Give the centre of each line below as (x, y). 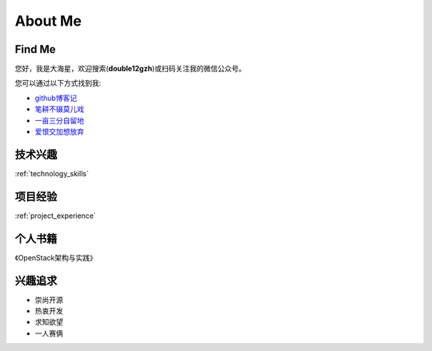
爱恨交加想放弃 (59, 131)
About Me (48, 21)
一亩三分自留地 (59, 120)
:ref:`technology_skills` (52, 173)
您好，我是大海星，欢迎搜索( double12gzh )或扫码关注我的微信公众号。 (130, 69)
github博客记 (56, 98)
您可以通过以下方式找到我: (58, 83)
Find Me (35, 49)
